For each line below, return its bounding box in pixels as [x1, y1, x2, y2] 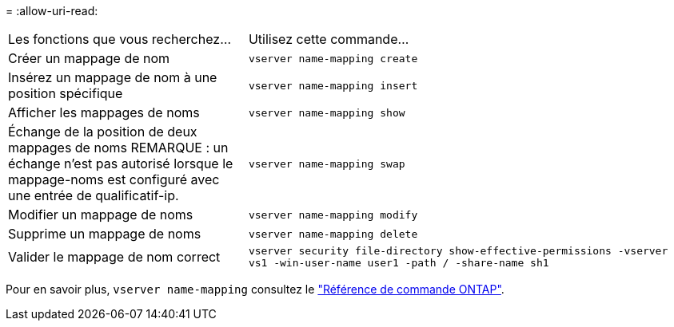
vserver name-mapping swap [248, 157, 405, 170]
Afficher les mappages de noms [8, 104, 200, 120]
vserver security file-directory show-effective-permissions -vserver [248, 245, 668, 257]
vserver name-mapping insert [248, 79, 418, 92]
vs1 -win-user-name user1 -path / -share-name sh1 [248, 257, 549, 269]
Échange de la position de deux [8, 124, 197, 140]
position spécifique [8, 85, 123, 101]
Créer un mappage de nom [8, 50, 170, 66]
